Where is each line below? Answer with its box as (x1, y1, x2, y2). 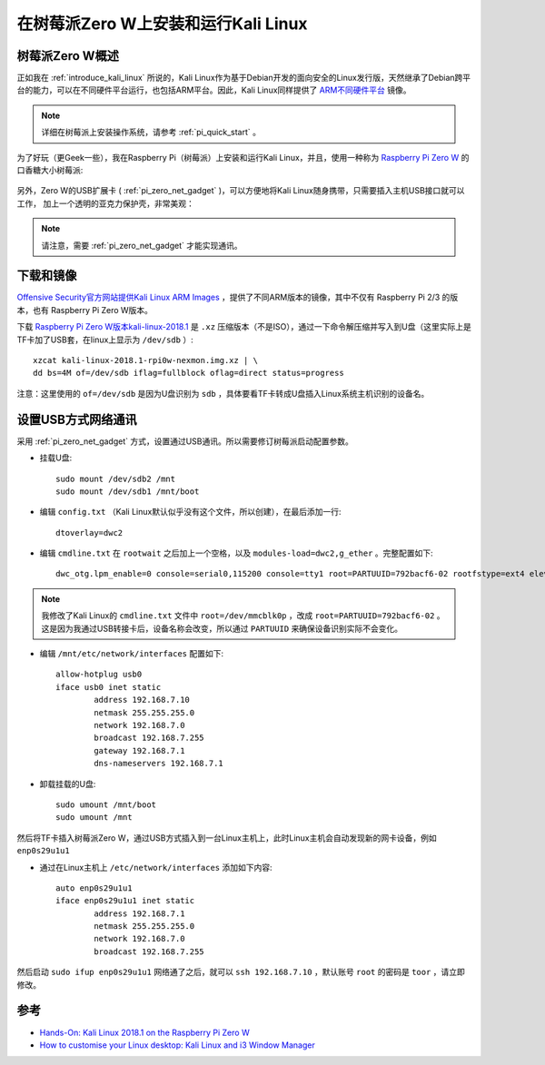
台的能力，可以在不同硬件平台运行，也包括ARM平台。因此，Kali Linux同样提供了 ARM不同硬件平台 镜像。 (16, 84, 412, 95)
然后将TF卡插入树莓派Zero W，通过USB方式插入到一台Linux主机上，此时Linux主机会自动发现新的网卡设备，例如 (16, 832, 437, 843)
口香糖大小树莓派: (16, 164, 84, 176)
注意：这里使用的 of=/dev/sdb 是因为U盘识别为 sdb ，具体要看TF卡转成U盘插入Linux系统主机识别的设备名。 (16, 388, 430, 399)
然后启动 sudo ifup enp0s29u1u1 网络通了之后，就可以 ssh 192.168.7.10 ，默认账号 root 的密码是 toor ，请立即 (16, 967, 465, 978)
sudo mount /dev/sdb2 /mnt (55, 473, 176, 484)
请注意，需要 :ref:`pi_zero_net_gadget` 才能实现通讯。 (41, 240, 243, 251)
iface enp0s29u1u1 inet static (55, 895, 195, 906)
